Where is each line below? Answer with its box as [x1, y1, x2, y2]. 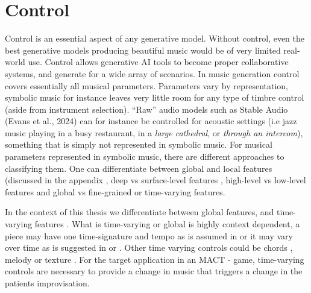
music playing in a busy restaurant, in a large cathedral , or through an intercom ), [5, 126, 303, 139]
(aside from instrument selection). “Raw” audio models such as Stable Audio [5, 102, 288, 115]
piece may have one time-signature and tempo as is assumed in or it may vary [5, 229, 293, 242]
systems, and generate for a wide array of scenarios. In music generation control [5, 67, 300, 80]
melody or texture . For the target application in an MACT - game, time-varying [5, 253, 304, 265]
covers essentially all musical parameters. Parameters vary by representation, [5, 79, 288, 92]
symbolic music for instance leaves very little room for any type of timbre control [5, 91, 304, 104]
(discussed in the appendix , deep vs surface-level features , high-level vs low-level [5, 174, 306, 186]
